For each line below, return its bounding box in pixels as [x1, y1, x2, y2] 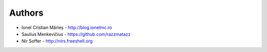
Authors [9, 7, 44, 18]
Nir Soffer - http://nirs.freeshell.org [21, 38, 93, 44]
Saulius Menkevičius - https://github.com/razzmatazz [21, 31, 131, 37]
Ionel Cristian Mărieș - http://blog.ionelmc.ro [21, 25, 112, 30]
